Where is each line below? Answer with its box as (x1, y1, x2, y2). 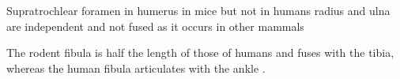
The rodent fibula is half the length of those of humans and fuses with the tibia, (6, 44, 394, 61)
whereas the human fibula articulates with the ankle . (6, 59, 266, 76)
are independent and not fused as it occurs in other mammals (6, 17, 304, 34)
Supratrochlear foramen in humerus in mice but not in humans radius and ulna (6, 2, 391, 18)
